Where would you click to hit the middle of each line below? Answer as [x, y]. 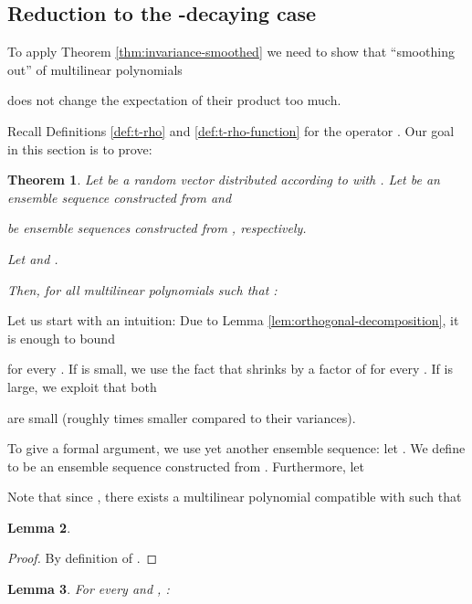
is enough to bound [61, 338]
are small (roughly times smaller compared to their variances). [182, 417]
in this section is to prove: [80, 148]
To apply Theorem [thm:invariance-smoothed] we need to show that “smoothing [231, 52]
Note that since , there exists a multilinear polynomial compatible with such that [235, 497]
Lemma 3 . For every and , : [89, 589]
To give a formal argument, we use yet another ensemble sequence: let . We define [236, 448]
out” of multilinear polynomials [95, 69]
